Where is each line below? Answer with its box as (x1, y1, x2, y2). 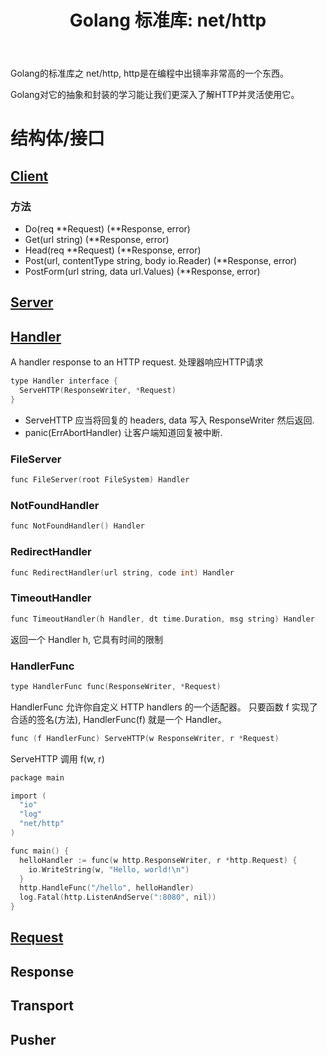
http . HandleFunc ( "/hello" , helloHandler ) (19, 883, 195, 893)
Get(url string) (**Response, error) (24, 234, 170, 246)
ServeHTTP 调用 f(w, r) (10, 752, 105, 765)
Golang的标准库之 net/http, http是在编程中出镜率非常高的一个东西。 (10, 67, 289, 80)
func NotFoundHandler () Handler (10, 521, 145, 531)
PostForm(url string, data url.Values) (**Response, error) (24, 266, 261, 278)
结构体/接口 (10, 127, 105, 150)
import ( (10, 791, 47, 801)
